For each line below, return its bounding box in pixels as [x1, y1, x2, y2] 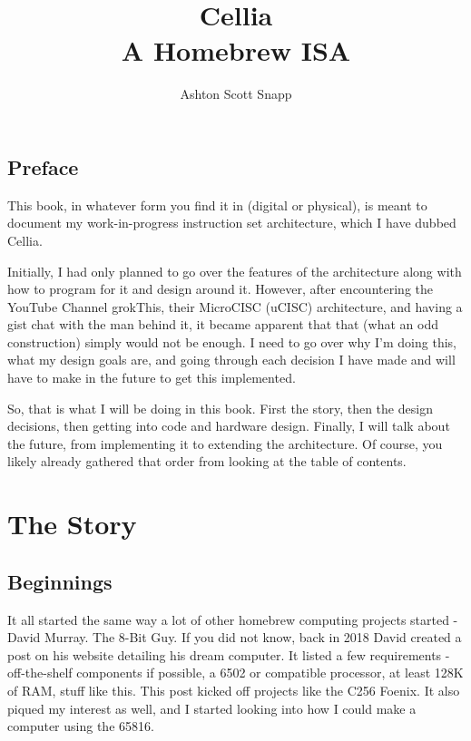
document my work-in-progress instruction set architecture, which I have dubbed [7, 213, 456, 232]
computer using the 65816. [7, 717, 154, 736]
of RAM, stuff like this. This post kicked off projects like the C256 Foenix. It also [7, 680, 460, 699]
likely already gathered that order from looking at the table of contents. [7, 452, 407, 471]
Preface [7, 152, 79, 180]
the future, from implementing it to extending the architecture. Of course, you [7, 434, 443, 453]
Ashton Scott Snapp [180, 84, 292, 103]
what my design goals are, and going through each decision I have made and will [7, 350, 456, 369]
